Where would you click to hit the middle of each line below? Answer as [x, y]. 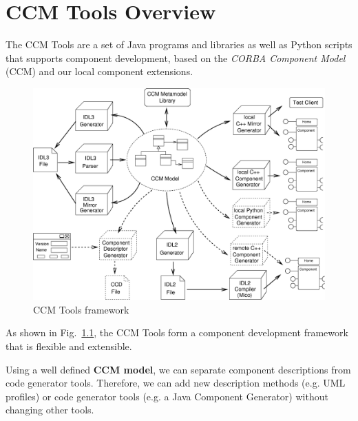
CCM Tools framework [81, 309]
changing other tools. [50, 410]
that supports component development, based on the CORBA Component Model [176, 58]
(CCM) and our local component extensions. [99, 71]
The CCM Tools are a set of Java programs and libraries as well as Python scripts [179, 44]
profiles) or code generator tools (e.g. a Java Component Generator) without [167, 396]
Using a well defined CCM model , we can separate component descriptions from [178, 369]
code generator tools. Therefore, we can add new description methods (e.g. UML [176, 383]
